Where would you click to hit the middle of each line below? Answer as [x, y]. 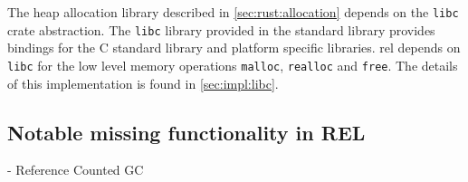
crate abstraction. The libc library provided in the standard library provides [221, 29]
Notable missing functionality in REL [186, 132]
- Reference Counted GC [76, 170]
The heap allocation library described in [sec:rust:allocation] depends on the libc [233, 12]
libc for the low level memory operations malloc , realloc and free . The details [233, 65]
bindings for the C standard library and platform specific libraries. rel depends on [234, 48]
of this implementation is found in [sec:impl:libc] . [143, 83]
